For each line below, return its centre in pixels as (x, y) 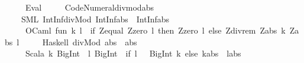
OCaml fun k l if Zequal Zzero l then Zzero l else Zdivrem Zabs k (155, 30)
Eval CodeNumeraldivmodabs (89, 7)
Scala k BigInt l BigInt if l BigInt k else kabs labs (133, 53)
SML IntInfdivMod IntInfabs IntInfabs (95, 19)
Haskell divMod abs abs (90, 42)
